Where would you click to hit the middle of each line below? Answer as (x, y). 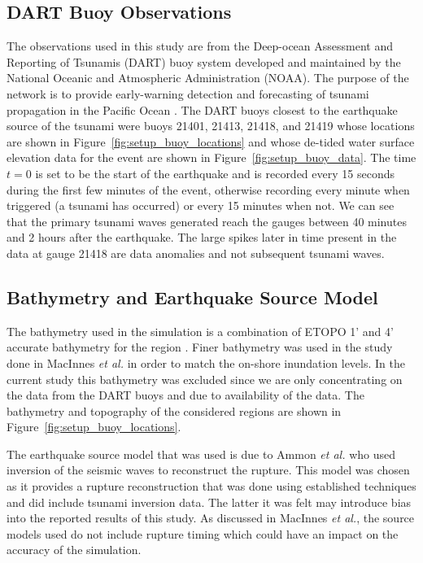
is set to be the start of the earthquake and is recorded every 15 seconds (215, 173)
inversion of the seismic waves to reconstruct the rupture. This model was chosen (208, 470)
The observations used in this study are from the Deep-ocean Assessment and (200, 46)
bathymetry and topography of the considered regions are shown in (174, 410)
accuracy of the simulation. (74, 550)
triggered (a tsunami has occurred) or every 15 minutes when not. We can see (201, 205)
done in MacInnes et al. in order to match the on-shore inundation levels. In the (206, 362)
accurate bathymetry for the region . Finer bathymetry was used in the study (200, 347)
